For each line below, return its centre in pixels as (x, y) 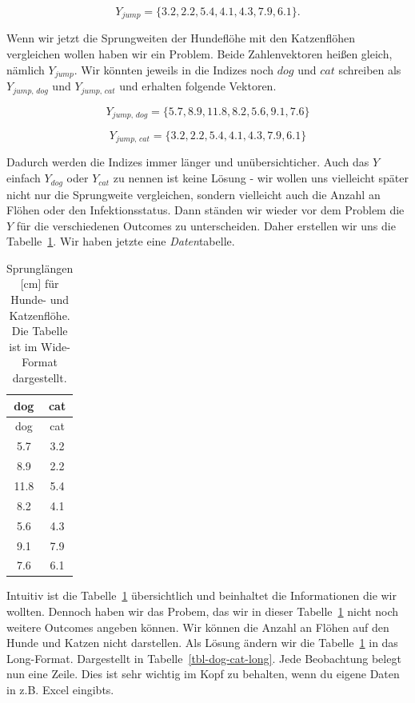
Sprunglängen (40, 268)
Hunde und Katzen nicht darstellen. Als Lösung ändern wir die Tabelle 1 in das (202, 643)
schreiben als (370, 69)
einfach (24, 178)
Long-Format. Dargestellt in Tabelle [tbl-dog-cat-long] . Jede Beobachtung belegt (204, 658)
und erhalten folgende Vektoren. (198, 86)
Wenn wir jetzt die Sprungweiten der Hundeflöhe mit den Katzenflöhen (181, 38)
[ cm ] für (40, 284)
